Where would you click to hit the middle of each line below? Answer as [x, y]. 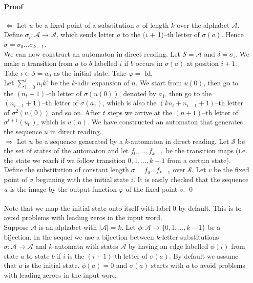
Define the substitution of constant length [66, 170]
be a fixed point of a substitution [85, 25]
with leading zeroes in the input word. [61, 274]
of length [156, 25]
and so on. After [76, 112]
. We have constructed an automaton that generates [165, 122]
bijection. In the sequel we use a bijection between [79, 236]
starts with [167, 265]
